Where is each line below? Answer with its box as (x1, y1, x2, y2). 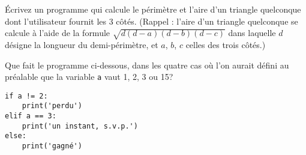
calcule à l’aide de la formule (5, 26, 110, 39)
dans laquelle (228, 26, 276, 39)
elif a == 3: (5, 112, 56, 121)
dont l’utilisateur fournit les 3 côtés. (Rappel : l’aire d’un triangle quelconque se (5, 14, 298, 27)
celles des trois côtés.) (185, 38, 266, 50)
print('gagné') (22, 142, 82, 151)
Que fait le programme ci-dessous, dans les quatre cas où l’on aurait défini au (5, 58, 289, 71)
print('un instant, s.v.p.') (22, 121, 138, 130)
